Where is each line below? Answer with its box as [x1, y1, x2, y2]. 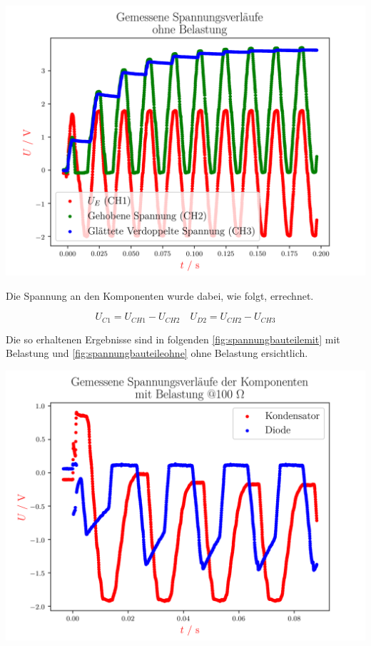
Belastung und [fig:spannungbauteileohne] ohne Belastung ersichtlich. [6, 345, 308, 360]
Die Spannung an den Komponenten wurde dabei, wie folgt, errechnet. [6, 288, 314, 303]
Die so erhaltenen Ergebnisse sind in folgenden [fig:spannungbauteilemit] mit [6, 331, 340, 346]
